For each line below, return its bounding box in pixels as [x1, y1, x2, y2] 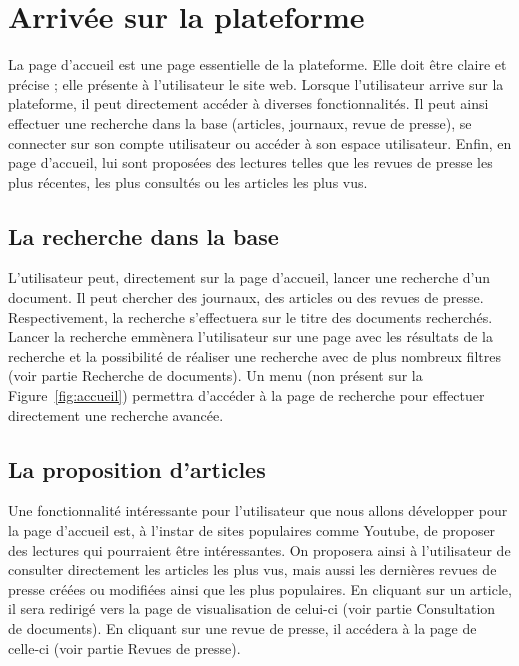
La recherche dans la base [8, 220, 279, 251]
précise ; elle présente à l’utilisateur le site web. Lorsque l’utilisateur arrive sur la [8, 73, 504, 94]
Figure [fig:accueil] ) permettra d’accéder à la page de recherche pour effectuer [8, 385, 485, 406]
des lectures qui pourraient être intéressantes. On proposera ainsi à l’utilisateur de [8, 539, 511, 560]
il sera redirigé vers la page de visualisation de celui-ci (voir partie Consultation [8, 598, 496, 619]
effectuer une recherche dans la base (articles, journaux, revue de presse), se [8, 112, 472, 133]
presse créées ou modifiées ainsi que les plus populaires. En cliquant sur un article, [8, 578, 512, 599]
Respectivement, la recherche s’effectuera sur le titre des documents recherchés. [8, 306, 493, 327]
